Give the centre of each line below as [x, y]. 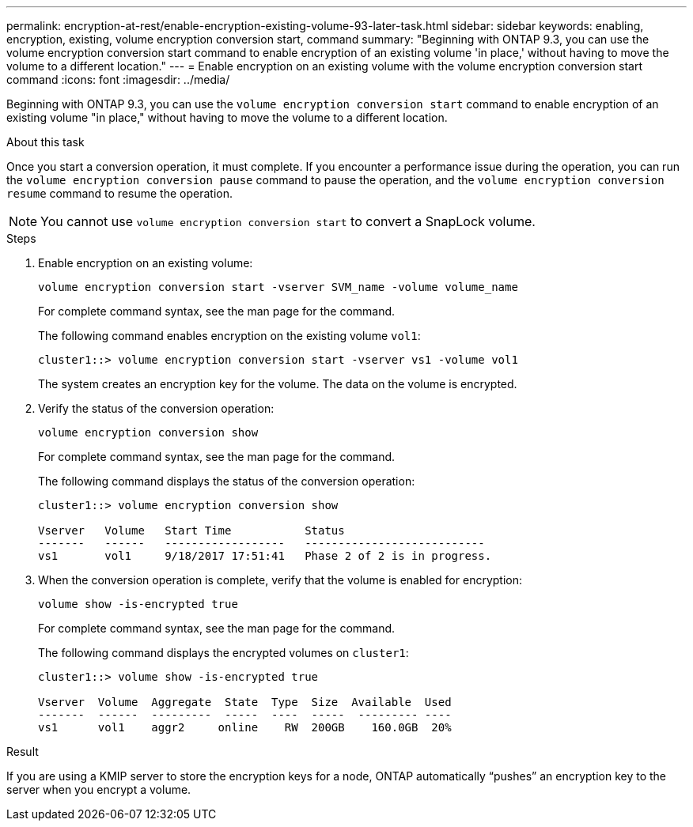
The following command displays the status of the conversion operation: [227, 481]
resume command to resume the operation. [119, 193]
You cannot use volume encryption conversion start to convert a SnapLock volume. [288, 221]
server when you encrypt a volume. [99, 789]
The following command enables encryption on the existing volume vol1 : [229, 336]
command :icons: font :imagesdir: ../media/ [118, 79]
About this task [45, 142]
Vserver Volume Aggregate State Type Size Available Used [245, 702]
